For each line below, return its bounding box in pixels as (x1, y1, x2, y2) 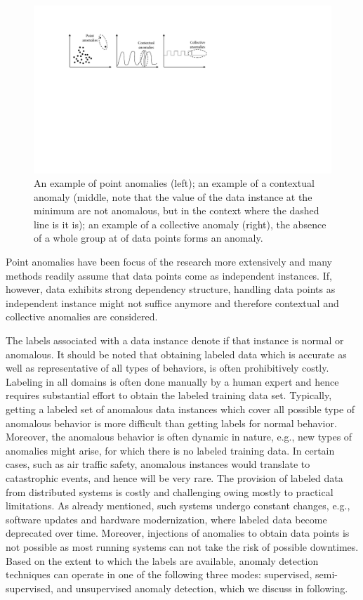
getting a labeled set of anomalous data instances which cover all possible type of (6, 402, 355, 416)
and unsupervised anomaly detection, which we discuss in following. (56, 580, 348, 595)
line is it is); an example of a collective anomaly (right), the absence (34, 216, 326, 231)
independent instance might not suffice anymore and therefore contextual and (6, 295, 339, 310)
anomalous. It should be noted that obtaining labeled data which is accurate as (6, 346, 347, 361)
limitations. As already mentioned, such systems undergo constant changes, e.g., (6, 498, 350, 513)
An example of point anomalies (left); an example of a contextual (34, 176, 315, 190)
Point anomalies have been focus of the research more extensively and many (6, 254, 332, 269)
